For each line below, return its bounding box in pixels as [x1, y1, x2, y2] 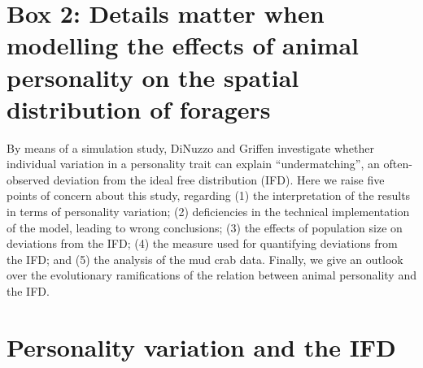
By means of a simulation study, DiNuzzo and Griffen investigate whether [7, 139, 374, 156]
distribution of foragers [7, 92, 271, 125]
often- [383, 155, 412, 172]
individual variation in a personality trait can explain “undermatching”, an [7, 155, 380, 172]
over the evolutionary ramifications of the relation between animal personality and [7, 266, 416, 284]
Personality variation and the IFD [7, 330, 396, 363]
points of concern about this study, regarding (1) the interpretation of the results [7, 187, 411, 204]
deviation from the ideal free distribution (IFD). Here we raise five [53, 171, 385, 188]
